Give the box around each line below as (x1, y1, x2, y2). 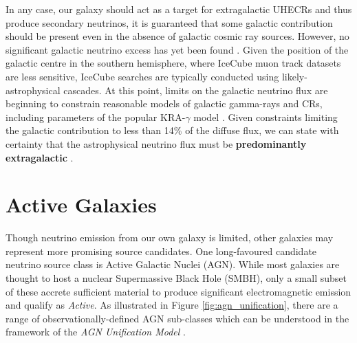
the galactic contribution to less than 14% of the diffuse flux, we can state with (6, 123, 339, 137)
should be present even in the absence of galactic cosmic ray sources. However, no (6, 29, 349, 43)
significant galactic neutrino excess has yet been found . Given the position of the (6, 42, 349, 56)
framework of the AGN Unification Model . (6, 324, 186, 339)
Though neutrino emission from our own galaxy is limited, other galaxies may (6, 230, 334, 245)
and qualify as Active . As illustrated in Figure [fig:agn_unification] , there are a (6, 298, 338, 312)
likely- (281, 69, 307, 83)
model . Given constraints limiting (193, 109, 338, 124)
